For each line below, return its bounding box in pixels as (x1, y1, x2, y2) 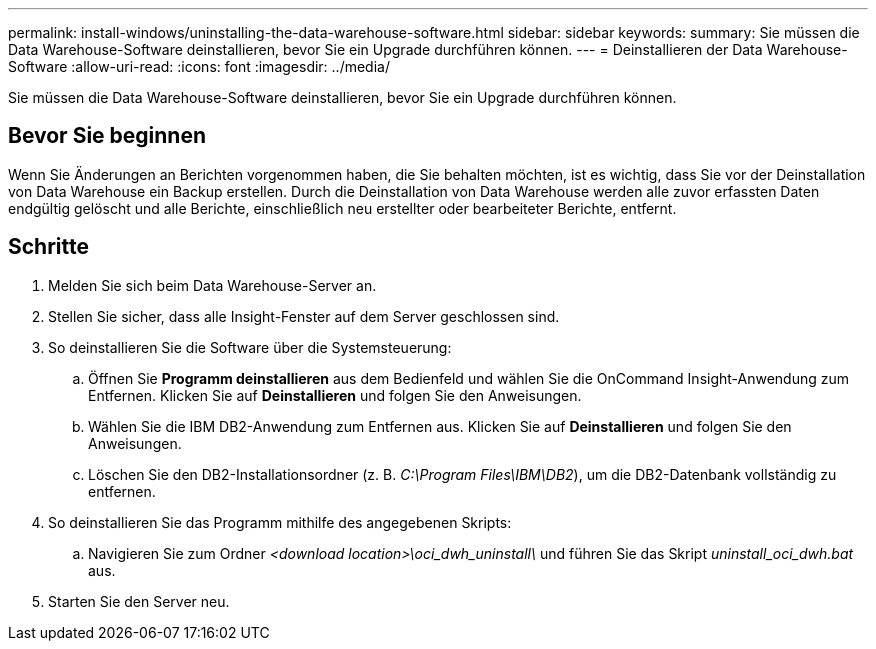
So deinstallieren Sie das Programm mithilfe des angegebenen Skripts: (48, 513, 512, 531)
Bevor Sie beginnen (8, 123, 207, 149)
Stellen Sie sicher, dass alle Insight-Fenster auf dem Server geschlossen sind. (48, 307, 560, 325)
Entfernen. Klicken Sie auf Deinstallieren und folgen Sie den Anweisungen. (88, 386, 582, 404)
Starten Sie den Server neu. (48, 592, 230, 610)
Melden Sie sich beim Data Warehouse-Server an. (48, 276, 377, 294)
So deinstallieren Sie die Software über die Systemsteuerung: (48, 338, 452, 356)
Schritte (8, 234, 89, 260)
